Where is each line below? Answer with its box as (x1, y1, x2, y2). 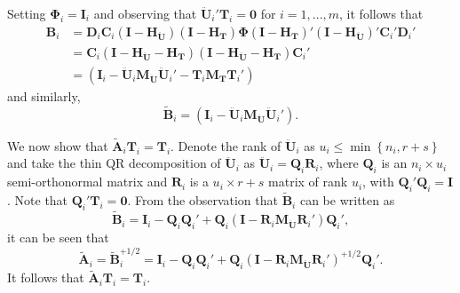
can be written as (299, 191, 395, 210)
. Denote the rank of (171, 136, 282, 154)
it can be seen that (7, 227, 109, 246)
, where (319, 154, 359, 172)
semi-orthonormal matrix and (7, 172, 168, 191)
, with (362, 172, 394, 191)
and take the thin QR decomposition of (7, 154, 221, 172)
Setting (7, 4, 46, 22)
